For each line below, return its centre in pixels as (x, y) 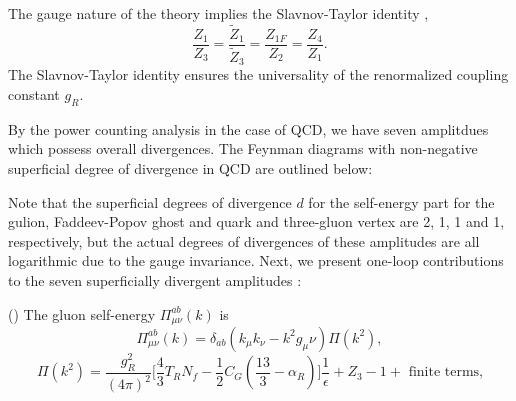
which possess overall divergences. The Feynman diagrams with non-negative (243, 148)
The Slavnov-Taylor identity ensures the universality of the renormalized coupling (258, 74)
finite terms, (446, 372)
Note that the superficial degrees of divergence (150, 201)
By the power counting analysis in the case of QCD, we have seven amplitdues (248, 128)
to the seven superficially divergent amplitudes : (155, 279)
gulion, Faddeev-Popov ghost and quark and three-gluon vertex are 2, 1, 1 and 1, (256, 221)
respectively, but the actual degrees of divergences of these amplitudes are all (244, 240)
